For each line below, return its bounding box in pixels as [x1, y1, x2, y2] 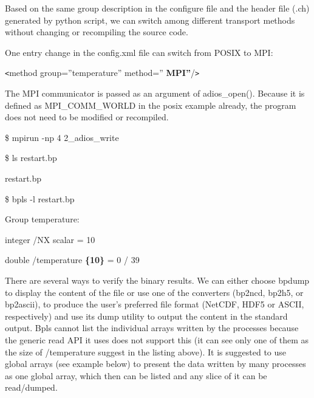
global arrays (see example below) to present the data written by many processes [5, 357, 306, 370]
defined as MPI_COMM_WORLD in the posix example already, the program [5, 98, 296, 111]
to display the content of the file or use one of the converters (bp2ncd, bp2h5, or [5, 286, 304, 298]
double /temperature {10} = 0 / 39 [5, 253, 140, 266]
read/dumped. [5, 381, 58, 394]
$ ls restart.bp [5, 151, 57, 164]
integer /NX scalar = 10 [5, 233, 95, 245]
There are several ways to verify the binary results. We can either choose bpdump [5, 273, 310, 286]
